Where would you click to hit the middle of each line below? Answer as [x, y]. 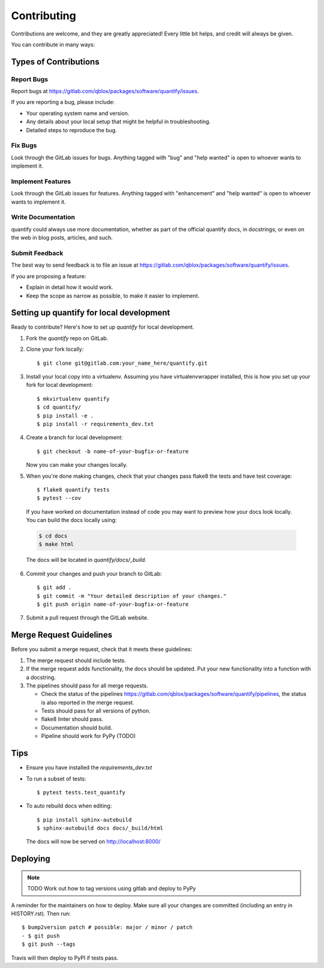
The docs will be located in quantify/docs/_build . [86, 560]
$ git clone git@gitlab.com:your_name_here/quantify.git [122, 363]
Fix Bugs [24, 145]
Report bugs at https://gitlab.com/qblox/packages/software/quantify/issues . [105, 91]
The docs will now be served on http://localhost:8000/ [93, 842]
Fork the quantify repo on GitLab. [67, 338]
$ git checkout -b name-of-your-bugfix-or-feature [113, 451]
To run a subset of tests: [56, 779]
